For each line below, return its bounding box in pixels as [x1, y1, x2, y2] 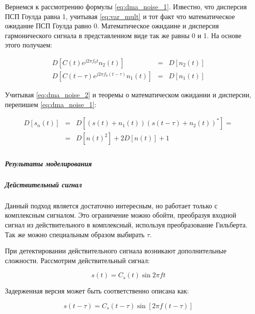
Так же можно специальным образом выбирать [5, 229, 145, 239]
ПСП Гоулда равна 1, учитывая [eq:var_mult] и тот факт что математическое [5, 11, 235, 21]
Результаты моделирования [5, 158, 92, 168]
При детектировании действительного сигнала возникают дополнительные [5, 246, 227, 256]
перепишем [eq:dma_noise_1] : [5, 99, 97, 109]
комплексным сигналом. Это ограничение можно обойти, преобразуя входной [5, 210, 236, 220]
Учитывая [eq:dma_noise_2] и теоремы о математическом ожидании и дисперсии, [5, 90, 252, 100]
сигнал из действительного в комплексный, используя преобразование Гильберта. [5, 220, 248, 230]
